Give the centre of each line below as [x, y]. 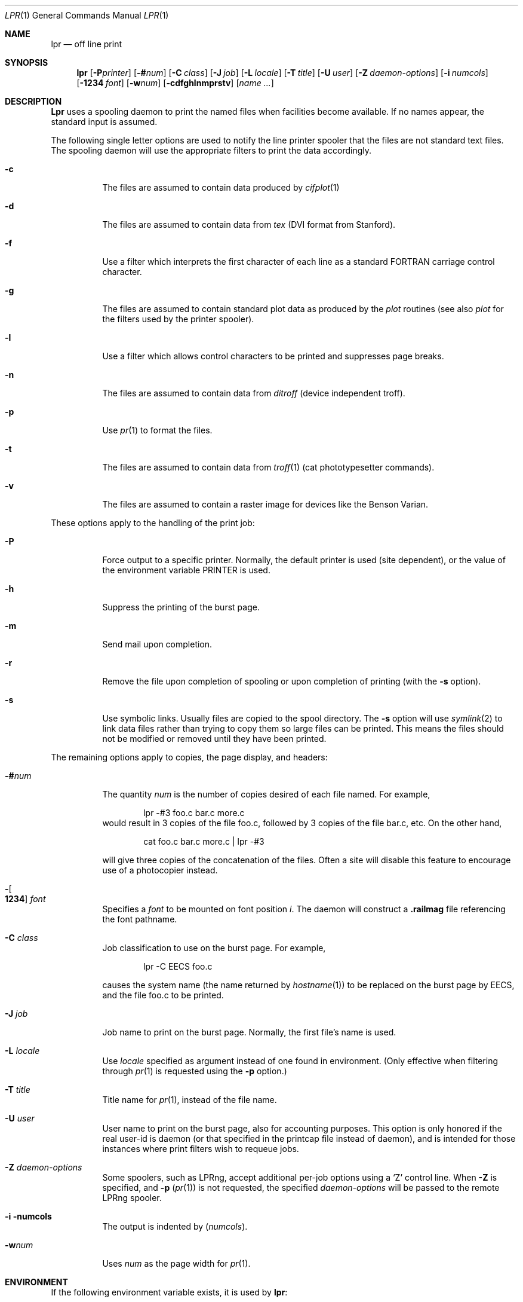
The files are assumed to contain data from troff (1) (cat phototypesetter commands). [268, 467]
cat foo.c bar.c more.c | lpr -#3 [204, 841]
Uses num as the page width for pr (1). [176, 1263]
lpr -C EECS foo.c [178, 966]
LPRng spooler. [132, 1198]
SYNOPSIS [27, 62]
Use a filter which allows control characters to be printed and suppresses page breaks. [273, 356]
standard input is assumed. [104, 122]
